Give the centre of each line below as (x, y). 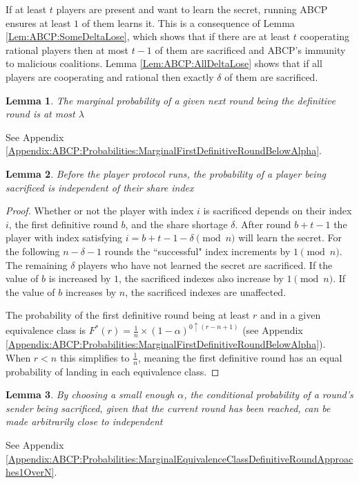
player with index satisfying (64, 238)
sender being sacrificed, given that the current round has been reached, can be (168, 408)
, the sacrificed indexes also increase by (201, 278)
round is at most (40, 114)
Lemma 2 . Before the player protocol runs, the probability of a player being (166, 173)
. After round (263, 224)
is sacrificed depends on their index (278, 211)
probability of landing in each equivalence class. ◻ (113, 371)
